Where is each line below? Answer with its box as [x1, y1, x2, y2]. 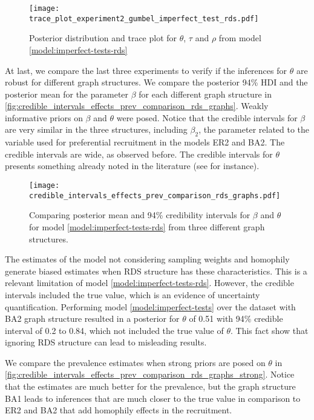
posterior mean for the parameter [5, 87, 129, 100]
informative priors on [5, 111, 83, 124]
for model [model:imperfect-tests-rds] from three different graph [29, 220, 265, 233]
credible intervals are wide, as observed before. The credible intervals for [5, 147, 273, 160]
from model [218, 32, 261, 44]
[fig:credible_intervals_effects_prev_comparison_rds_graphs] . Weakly [5, 99, 269, 112]
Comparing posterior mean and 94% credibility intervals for [29, 208, 250, 221]
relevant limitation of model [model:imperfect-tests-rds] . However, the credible [5, 276, 294, 289]
